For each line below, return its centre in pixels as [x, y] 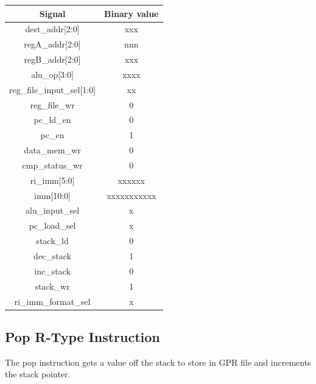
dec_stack [52, 256]
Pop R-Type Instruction [83, 337]
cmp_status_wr [52, 165]
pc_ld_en [52, 120]
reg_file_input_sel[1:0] [53, 89]
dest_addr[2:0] [52, 29]
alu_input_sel [53, 210]
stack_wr [52, 286]
